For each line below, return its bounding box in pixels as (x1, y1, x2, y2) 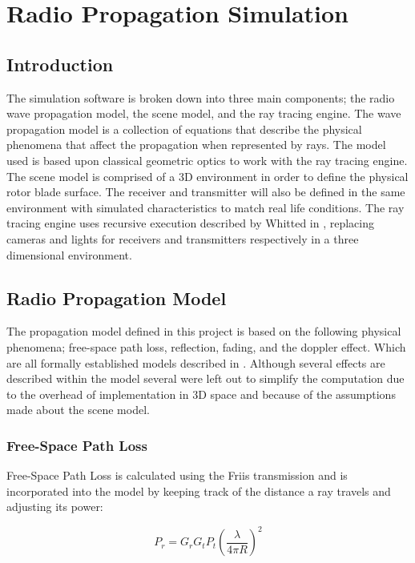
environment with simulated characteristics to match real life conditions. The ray (6, 199, 405, 215)
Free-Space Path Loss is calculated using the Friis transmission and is (6, 467, 348, 484)
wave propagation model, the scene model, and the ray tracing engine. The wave (6, 105, 401, 122)
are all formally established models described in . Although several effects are (6, 354, 385, 371)
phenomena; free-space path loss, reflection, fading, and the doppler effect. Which (6, 338, 406, 355)
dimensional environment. (6, 246, 132, 263)
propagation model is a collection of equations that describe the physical (6, 120, 362, 137)
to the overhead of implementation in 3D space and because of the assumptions (6, 385, 396, 402)
